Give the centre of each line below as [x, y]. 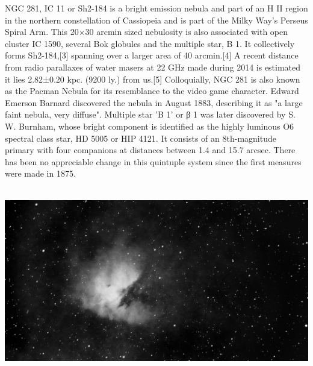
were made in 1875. [40, 173]
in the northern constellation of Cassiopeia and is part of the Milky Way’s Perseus [156, 20]
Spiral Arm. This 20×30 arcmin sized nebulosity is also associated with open [147, 32]
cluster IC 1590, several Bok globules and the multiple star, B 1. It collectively [150, 43]
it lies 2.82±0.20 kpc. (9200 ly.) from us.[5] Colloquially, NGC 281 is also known [153, 79]
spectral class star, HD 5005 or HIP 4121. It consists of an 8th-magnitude [141, 138]
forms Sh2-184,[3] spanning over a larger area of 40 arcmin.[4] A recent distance [152, 55]
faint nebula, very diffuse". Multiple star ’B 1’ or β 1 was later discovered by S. [150, 114]
